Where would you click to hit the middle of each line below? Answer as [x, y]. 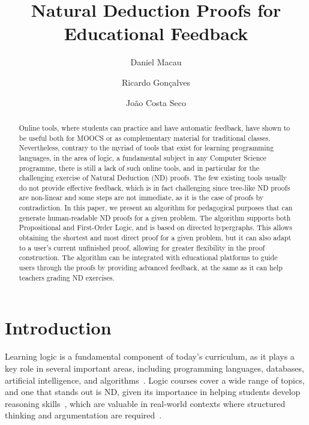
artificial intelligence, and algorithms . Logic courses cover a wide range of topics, [155, 380]
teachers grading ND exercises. [67, 277]
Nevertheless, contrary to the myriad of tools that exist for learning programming [146, 148]
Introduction [58, 328]
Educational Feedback [156, 33]
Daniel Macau [156, 62]
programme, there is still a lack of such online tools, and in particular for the [139, 168]
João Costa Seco [156, 102]
